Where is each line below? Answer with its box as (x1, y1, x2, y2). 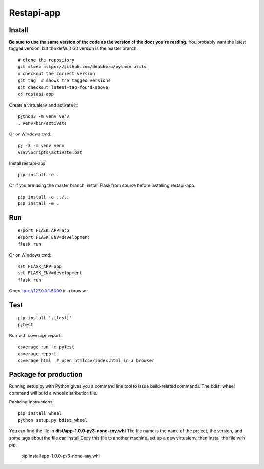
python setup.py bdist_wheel (18, 417, 88, 423)
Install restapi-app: (9, 160, 47, 166)
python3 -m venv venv (18, 113, 69, 119)
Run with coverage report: (9, 333, 62, 338)
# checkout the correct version (18, 71, 95, 76)
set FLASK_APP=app (18, 264, 62, 269)
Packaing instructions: (9, 399, 54, 405)
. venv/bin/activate (18, 120, 67, 126)
